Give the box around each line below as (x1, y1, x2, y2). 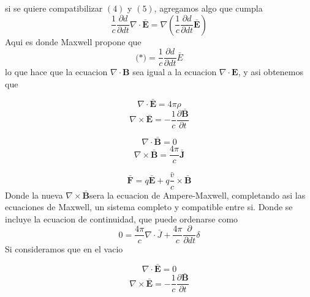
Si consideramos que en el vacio (5, 243, 123, 255)
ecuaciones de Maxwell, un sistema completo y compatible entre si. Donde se (5, 200, 293, 213)
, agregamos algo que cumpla (154, 2, 263, 14)
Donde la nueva (5, 188, 63, 201)
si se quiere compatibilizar (5, 2, 103, 14)
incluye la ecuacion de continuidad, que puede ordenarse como (5, 212, 238, 225)
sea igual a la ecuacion (132, 65, 217, 78)
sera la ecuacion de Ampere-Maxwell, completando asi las (89, 188, 306, 201)
